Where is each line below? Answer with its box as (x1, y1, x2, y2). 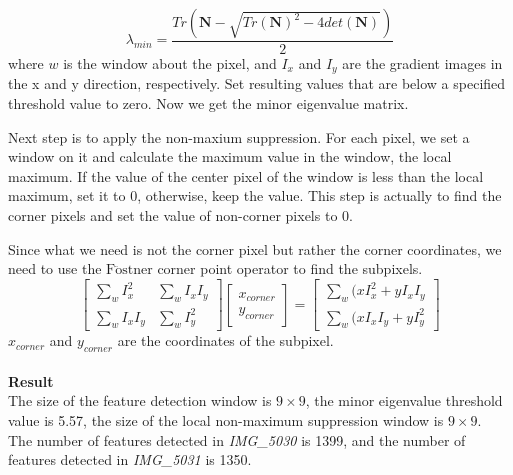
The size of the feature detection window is (8, 390, 272, 411)
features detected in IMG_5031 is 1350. (8, 449, 252, 470)
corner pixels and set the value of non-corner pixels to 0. (8, 205, 353, 226)
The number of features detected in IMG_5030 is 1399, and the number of (8, 429, 466, 450)
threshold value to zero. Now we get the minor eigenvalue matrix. (8, 93, 409, 114)
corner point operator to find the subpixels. (157, 258, 423, 279)
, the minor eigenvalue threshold (305, 390, 503, 411)
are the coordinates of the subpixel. (117, 330, 334, 351)
